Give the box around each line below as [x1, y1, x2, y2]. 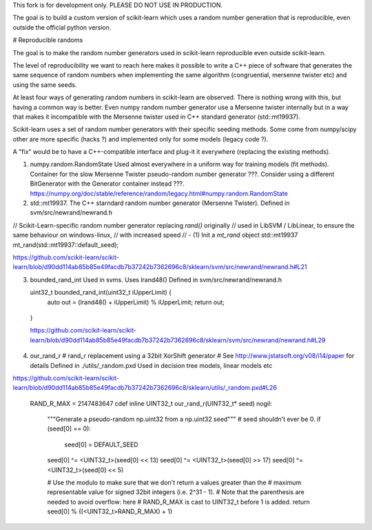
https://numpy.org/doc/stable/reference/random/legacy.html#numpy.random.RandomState [30, 189, 289, 197]
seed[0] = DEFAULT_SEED [64, 440, 138, 449]
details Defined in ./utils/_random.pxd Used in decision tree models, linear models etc [30, 361, 273, 369]
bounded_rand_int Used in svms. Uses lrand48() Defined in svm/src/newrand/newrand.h [30, 275, 282, 284]
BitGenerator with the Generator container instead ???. [30, 179, 185, 188]
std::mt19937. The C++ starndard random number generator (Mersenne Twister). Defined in [30, 199, 290, 207]
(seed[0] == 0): [47, 424, 91, 433]
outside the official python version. [12, 23, 112, 31]
